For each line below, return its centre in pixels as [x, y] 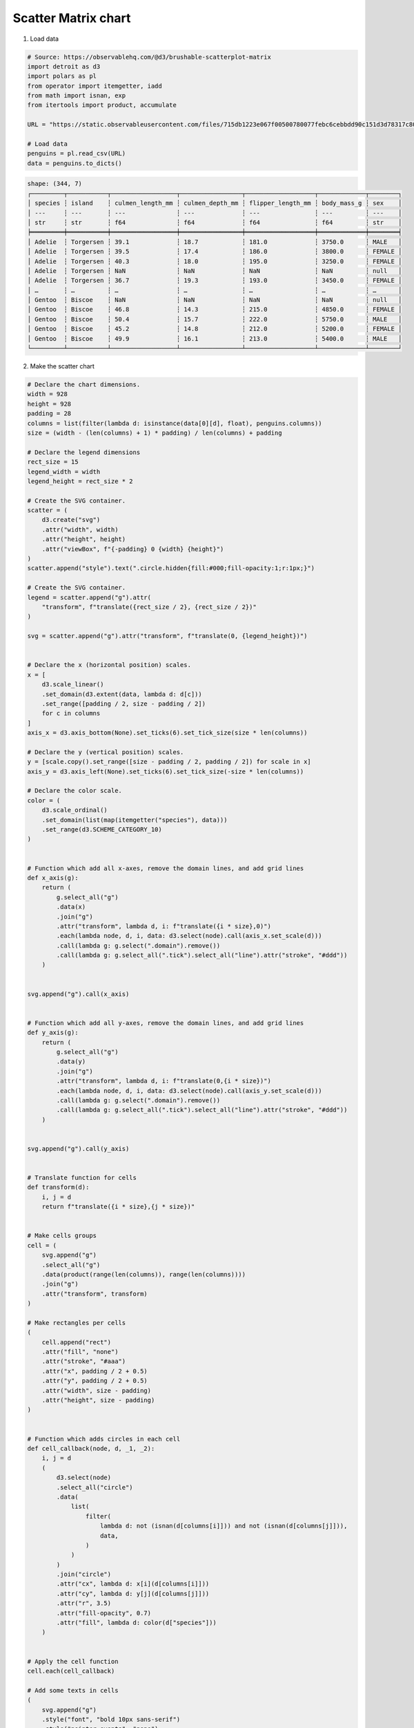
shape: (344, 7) [55, 184]
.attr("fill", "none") [80, 1352]
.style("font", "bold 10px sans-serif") [111, 1719]
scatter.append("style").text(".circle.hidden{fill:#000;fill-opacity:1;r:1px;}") [171, 568]
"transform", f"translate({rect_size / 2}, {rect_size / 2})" [149, 607]
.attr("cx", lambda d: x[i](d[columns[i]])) [133, 1584]
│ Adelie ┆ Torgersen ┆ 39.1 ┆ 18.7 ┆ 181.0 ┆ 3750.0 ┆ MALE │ [215, 242]
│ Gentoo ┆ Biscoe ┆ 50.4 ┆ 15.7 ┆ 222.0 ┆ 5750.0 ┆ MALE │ [215, 319]
